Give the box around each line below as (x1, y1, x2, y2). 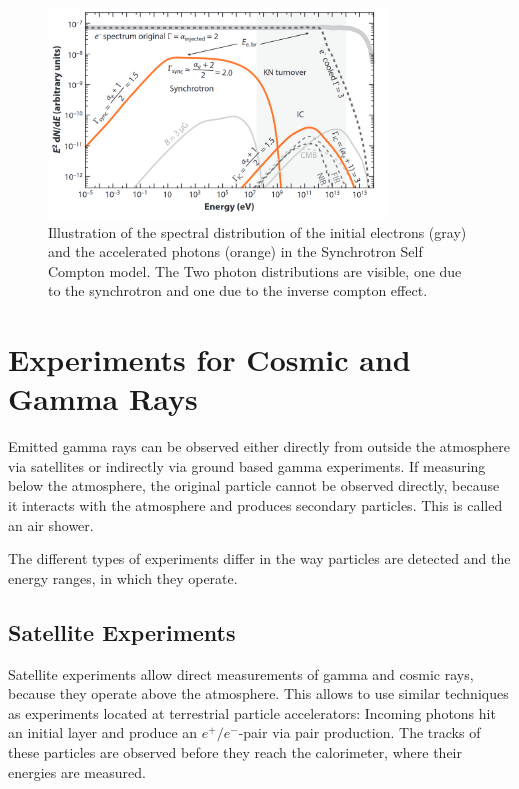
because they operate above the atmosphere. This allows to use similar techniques (8, 683, 509, 704)
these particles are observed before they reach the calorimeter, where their (8, 742, 462, 763)
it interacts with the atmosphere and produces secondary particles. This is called (8, 495, 503, 516)
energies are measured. (8, 761, 146, 782)
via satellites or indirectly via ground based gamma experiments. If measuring (8, 455, 486, 476)
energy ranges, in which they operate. (8, 567, 238, 588)
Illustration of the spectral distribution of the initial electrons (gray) (48, 221, 467, 242)
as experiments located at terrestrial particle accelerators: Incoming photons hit (8, 702, 496, 723)
